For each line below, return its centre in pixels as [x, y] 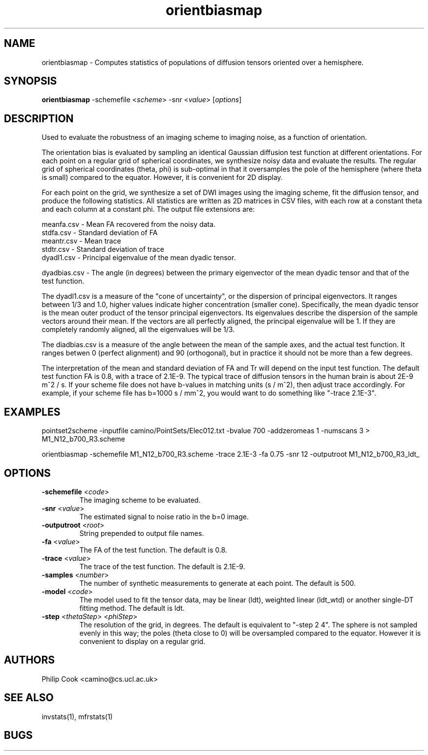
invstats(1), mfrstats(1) [77, 716]
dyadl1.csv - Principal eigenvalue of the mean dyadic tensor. [139, 258]
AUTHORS [30, 660]
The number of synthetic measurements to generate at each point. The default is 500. [217, 583]
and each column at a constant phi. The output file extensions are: [148, 209]
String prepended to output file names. [142, 533]
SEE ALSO [29, 698]
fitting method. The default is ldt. [132, 608]
